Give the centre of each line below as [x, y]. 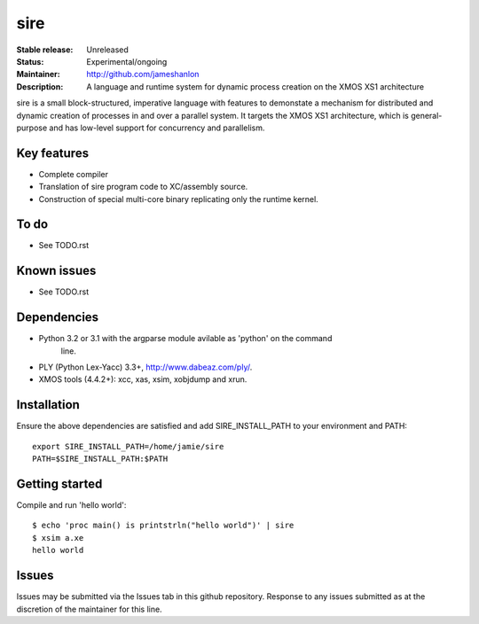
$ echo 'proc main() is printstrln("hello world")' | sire [163, 526]
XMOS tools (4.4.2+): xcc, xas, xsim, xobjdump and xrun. [143, 379]
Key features [52, 153]
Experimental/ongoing [127, 61]
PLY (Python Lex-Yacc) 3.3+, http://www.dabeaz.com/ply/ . [145, 367]
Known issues [56, 271]
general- [427, 115]
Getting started [59, 484]
